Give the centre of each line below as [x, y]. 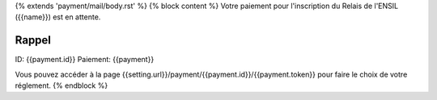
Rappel [33, 40]
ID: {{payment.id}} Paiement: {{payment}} [85, 60]
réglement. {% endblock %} [62, 85]
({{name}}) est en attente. [58, 17]
